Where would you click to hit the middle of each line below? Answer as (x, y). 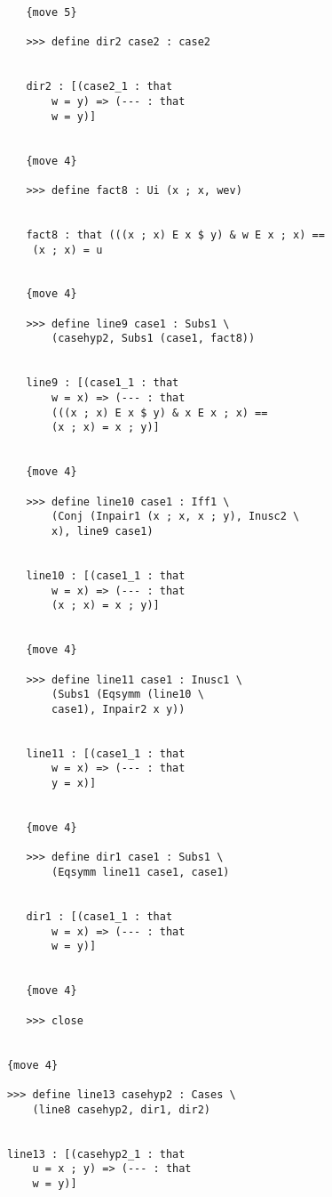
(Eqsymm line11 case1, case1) (141, 873)
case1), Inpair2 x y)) (119, 709)
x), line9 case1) (103, 531)
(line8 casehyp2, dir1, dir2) (121, 1109)
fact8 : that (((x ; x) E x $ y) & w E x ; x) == (175, 235)
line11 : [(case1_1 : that (106, 753)
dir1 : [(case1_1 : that (99, 917)
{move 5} (51, 12)
